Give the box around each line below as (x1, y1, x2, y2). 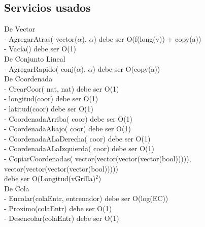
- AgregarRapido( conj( (4, 63, 77, 74)
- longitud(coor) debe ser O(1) (4, 93, 98, 104)
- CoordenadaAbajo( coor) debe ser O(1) (4, 123, 131, 134)
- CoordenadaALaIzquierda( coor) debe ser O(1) (4, 143, 154, 154)
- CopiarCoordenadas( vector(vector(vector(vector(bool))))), (4, 153, 191, 163)
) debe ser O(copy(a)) (92, 63, 160, 74)
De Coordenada (4, 73, 53, 84)
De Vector (4, 23, 36, 34)
